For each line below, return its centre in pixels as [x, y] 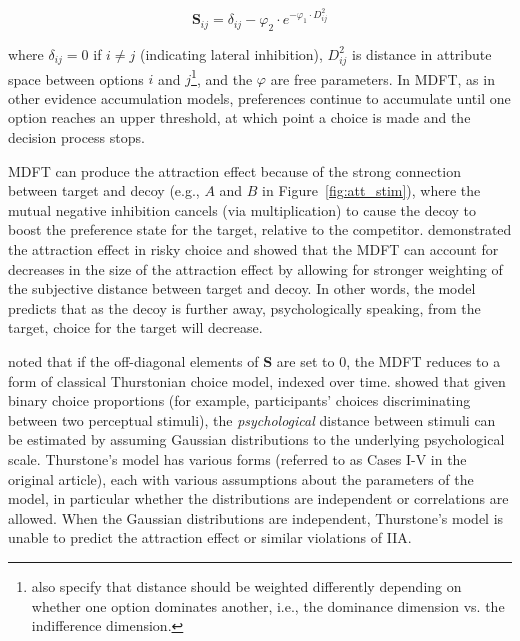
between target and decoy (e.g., [104, 190]
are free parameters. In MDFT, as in [382, 78]
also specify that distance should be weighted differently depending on [246, 585]
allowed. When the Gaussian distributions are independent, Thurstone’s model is [256, 517]
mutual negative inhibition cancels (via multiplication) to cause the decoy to [242, 209]
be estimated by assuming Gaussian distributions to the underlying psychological [256, 439]
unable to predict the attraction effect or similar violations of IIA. [210, 537]
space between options [76, 78]
